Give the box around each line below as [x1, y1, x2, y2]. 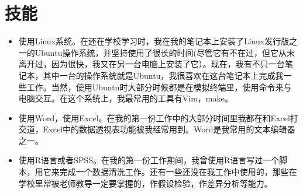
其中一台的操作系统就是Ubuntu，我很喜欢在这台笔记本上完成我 [43, 69, 284, 81]
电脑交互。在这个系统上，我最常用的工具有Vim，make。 [18, 92, 233, 104]
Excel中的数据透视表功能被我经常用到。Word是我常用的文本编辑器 [43, 123, 295, 135]
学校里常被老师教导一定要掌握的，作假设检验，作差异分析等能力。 [18, 177, 273, 189]
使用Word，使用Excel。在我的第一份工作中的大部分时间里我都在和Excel [18, 111, 290, 124]
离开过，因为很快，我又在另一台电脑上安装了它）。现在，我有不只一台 [18, 58, 285, 70]
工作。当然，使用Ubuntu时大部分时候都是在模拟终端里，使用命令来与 [26, 80, 292, 93]
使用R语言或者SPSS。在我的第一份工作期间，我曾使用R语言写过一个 [18, 154, 280, 166]
